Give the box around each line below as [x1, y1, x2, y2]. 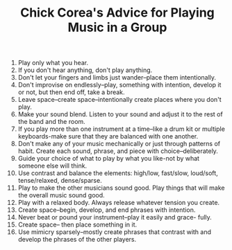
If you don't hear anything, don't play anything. [17, 66, 153, 74]
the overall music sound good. [17, 191, 105, 199]
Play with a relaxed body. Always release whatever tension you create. [17, 199, 220, 207]
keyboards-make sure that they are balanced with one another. [17, 132, 199, 141]
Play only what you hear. [17, 59, 89, 67]
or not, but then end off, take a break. [17, 88, 125, 96]
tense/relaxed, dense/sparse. [17, 177, 103, 185]
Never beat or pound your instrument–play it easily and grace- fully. [17, 213, 213, 222]
